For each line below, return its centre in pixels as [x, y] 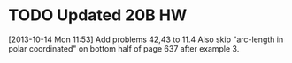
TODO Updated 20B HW [98, 15]
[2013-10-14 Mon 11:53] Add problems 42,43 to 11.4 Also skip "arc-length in [146, 39]
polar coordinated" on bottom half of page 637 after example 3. [124, 48]
